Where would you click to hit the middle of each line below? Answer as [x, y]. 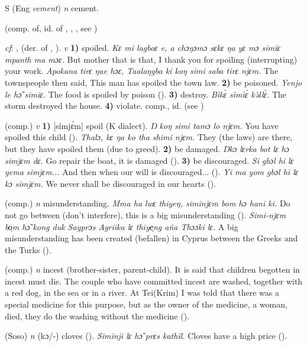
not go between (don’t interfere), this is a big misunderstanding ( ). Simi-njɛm [146, 214]
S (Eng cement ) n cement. [52, 8]
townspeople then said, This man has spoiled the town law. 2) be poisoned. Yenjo [153, 82]
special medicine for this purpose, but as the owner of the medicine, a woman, [146, 304]
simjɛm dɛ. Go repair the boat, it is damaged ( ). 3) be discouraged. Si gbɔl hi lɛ [149, 160]
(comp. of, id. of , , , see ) [51, 28]
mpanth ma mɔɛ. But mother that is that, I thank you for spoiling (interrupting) [151, 59]
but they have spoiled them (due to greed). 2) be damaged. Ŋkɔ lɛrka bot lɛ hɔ [147, 148]
